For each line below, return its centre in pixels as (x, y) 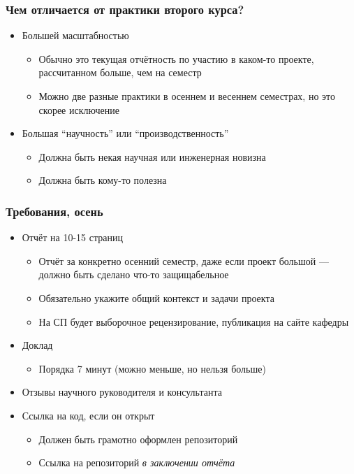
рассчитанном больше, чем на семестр (120, 72)
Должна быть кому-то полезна (103, 180)
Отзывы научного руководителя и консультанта (122, 392)
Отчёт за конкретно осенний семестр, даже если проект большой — (184, 260)
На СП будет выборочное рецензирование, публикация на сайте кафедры (194, 321)
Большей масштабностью (75, 35)
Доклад (37, 345)
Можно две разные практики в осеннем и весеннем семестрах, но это (187, 96)
